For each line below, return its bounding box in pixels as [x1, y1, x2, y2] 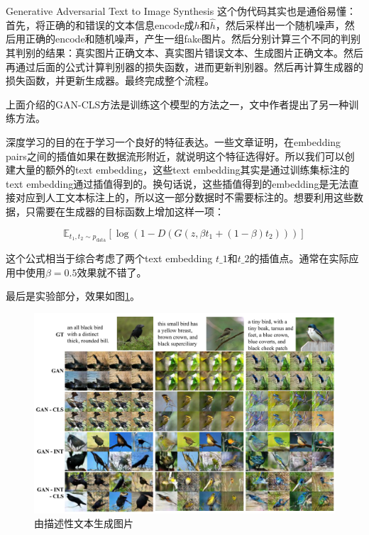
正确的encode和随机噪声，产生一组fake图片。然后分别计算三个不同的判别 [25, 31, 361, 46]
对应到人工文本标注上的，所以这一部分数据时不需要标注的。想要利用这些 [15, 190, 353, 205]
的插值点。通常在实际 [249, 250, 349, 265]
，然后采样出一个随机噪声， [215, 17, 345, 32]
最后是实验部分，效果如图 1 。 [6, 288, 140, 303]
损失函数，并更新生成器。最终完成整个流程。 [6, 73, 214, 88]
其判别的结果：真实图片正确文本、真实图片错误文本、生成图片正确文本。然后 [6, 45, 363, 60]
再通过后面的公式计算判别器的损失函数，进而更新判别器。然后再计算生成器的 [6, 59, 363, 74]
